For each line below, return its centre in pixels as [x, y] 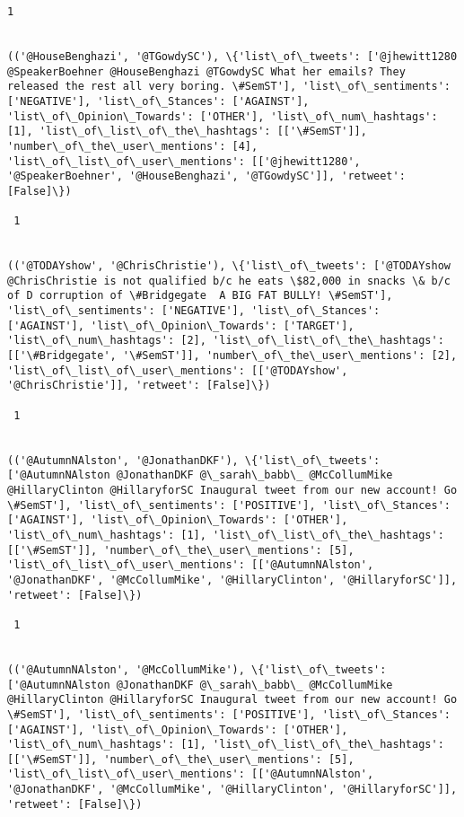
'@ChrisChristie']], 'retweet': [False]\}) [139, 386]
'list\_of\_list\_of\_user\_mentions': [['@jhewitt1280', [184, 161]
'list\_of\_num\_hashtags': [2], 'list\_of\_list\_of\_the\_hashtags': [226, 341]
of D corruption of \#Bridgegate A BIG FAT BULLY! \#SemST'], [200, 296]
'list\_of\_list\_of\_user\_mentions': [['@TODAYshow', [178, 370]
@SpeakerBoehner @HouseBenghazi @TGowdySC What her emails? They [206, 71]
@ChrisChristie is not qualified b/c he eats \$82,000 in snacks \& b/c [229, 281]
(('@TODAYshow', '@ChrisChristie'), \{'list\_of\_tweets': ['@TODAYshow [229, 266]
